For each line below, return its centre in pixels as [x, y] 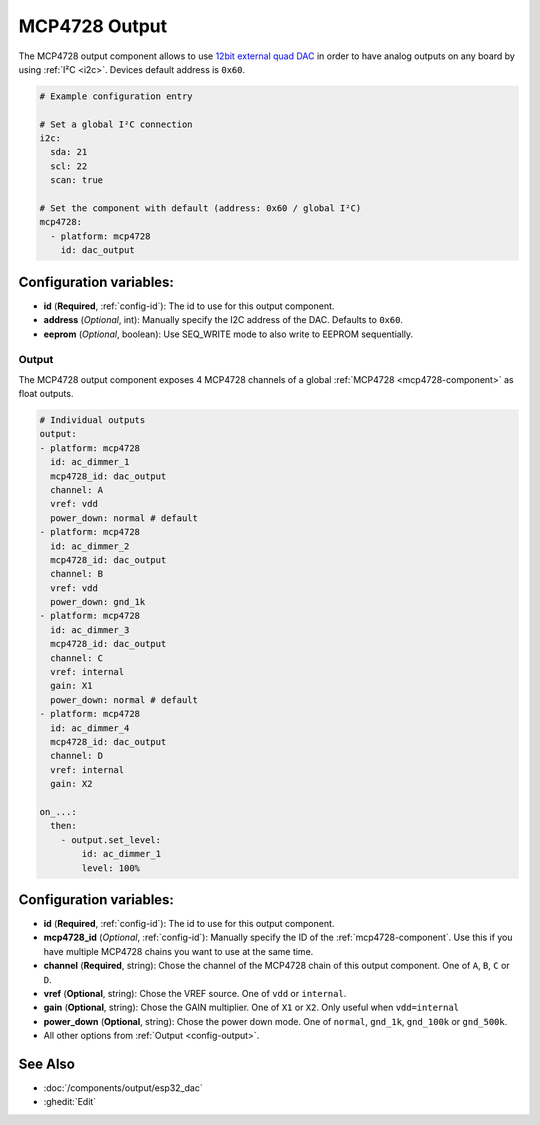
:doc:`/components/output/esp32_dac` [123, 1088]
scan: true [77, 180]
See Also [46, 1063]
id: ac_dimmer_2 [90, 546]
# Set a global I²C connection [116, 124]
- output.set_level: [111, 839]
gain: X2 [71, 784]
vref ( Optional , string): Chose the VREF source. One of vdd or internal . [195, 993]
